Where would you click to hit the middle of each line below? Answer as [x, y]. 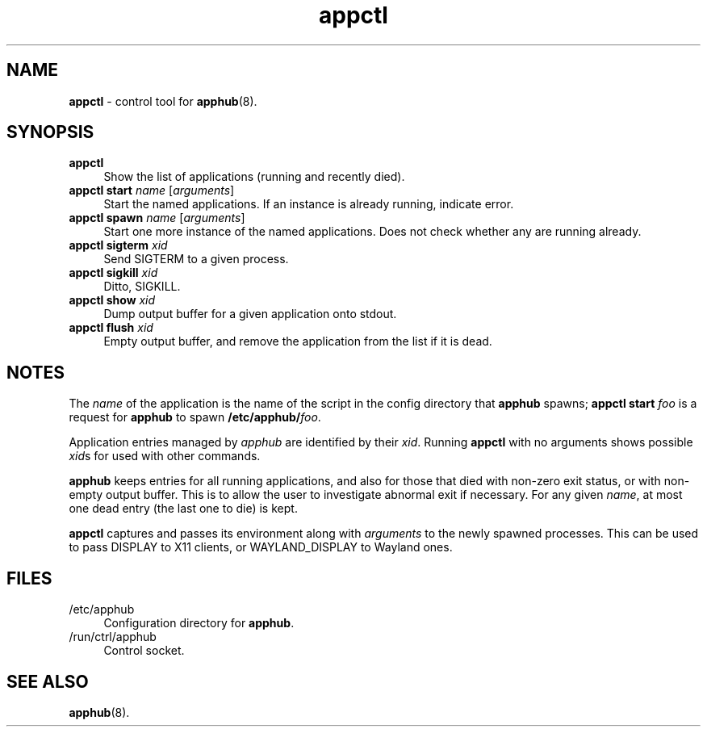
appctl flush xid [111, 328]
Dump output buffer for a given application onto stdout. [250, 314]
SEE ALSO [48, 681]
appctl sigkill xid [113, 273]
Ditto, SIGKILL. [142, 287]
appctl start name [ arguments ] [152, 191]
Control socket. [144, 651]
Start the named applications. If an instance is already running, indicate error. [309, 204]
